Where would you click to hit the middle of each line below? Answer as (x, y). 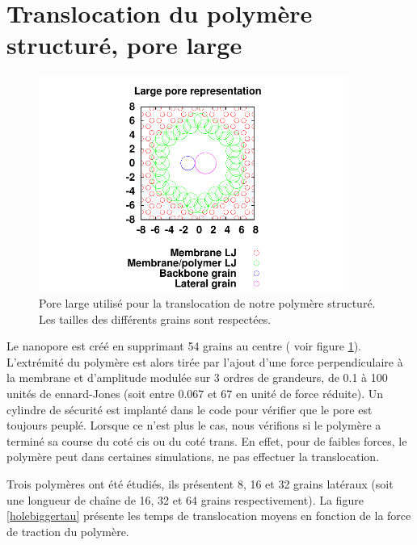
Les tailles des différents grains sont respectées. (155, 319)
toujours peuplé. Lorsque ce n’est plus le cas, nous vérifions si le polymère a (194, 425)
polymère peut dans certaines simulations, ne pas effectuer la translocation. (193, 457)
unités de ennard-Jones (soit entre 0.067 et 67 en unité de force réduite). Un (195, 393)
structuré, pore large (124, 45)
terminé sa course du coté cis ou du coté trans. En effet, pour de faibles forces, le (207, 440)
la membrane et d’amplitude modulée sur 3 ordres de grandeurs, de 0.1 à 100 (197, 377)
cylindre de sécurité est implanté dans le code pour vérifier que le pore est (190, 409)
